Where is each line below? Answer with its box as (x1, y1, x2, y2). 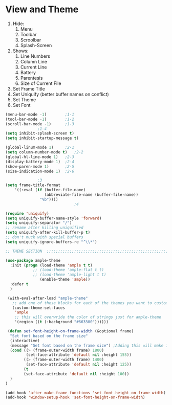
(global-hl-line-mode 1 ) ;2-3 (5, 154, 74, 160)
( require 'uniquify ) (5, 211, 50, 216)
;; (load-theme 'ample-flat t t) (32, 267, 104, 273)
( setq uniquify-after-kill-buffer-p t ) (5, 230, 91, 235)
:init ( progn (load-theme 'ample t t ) (10, 262, 93, 268)
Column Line (20, 58, 48, 64)
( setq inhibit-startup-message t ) (5, 136, 79, 141)
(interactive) (10, 338, 40, 343)
